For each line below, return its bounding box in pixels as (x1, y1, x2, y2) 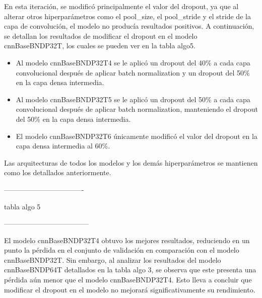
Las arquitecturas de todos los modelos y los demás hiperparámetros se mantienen (4, 157, 258, 168)
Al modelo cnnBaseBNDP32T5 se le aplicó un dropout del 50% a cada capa (16, 94, 250, 104)
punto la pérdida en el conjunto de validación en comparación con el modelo (4, 245, 239, 255)
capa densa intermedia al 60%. (16, 140, 110, 151)
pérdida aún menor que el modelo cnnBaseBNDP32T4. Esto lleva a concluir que (4, 274, 252, 285)
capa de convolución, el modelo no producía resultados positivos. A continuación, (4, 21, 254, 31)
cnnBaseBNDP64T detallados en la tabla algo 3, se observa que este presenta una (4, 264, 256, 275)
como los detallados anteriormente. (4, 167, 111, 178)
